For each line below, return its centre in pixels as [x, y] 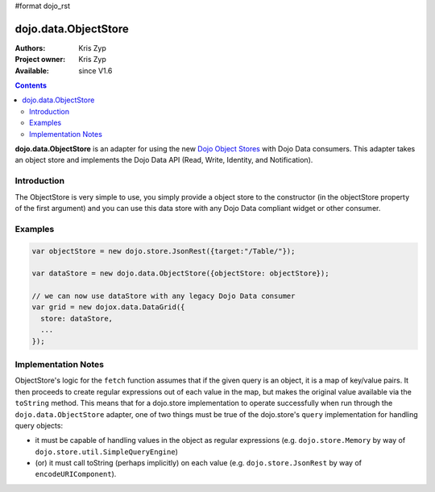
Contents [31, 85]
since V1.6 [95, 70]
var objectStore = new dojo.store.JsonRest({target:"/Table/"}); [164, 251]
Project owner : [40, 60]
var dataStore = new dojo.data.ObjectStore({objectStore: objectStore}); [180, 273]
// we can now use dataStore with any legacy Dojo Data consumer [164, 296]
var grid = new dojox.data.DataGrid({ [108, 307]
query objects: [39, 425]
